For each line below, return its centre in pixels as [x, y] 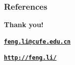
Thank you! [24, 24]
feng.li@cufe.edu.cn [37, 41]
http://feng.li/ [30, 58]
